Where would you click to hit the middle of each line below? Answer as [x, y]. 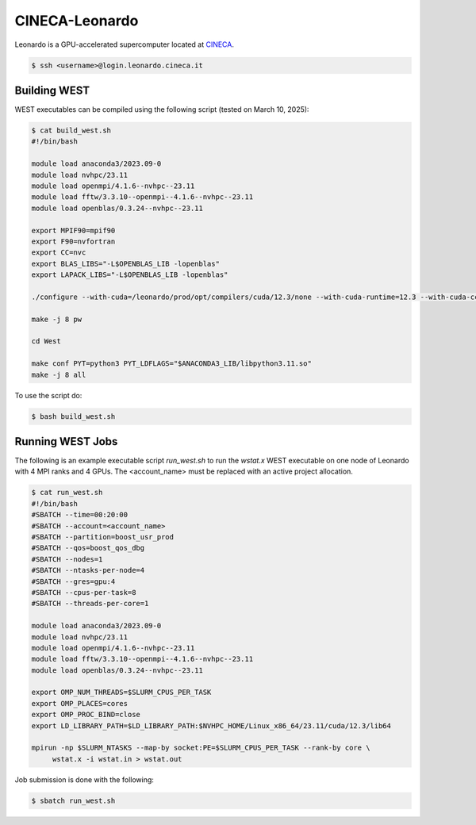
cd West [46, 342]
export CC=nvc [59, 253]
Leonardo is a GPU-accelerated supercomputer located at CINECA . [124, 44]
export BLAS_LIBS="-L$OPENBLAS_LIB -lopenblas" [125, 263]
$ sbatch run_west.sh [73, 800]
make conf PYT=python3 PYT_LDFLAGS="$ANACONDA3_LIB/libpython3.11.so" [172, 364]
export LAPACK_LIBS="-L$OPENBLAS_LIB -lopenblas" [130, 275]
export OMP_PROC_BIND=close [86, 715]
